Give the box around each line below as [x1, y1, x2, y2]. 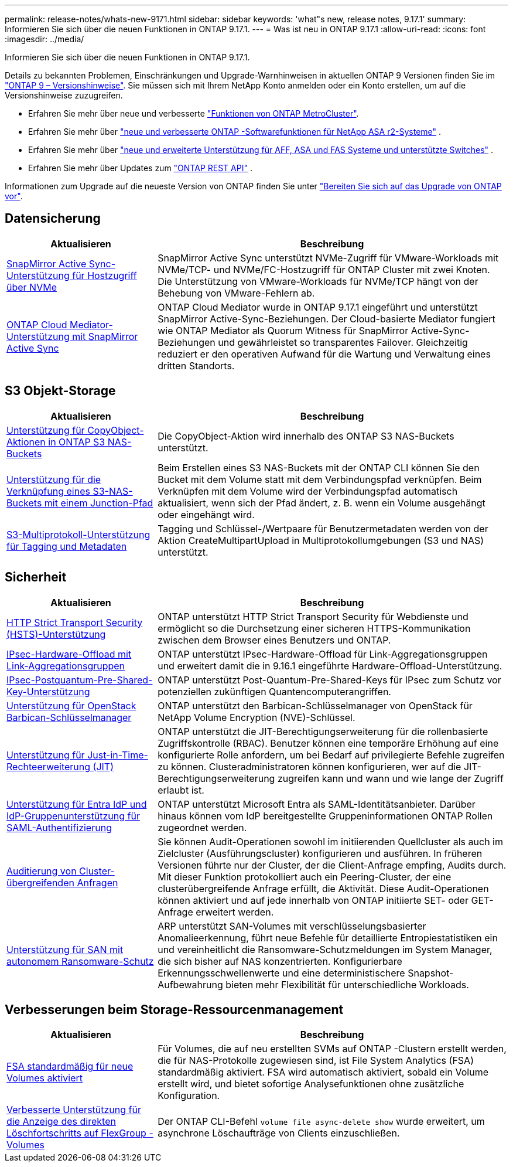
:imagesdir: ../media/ [5, 34, 84, 44]
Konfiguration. [158, 1090, 220, 1102]
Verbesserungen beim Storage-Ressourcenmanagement [5, 1002, 344, 1017]
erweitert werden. [196, 906, 274, 918]
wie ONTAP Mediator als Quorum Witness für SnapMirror [158, 324, 409, 336]
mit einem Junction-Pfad [44, 496, 153, 509]
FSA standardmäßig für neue [6, 1060, 134, 1073]
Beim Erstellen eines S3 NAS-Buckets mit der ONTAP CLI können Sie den [158, 461, 480, 474]
